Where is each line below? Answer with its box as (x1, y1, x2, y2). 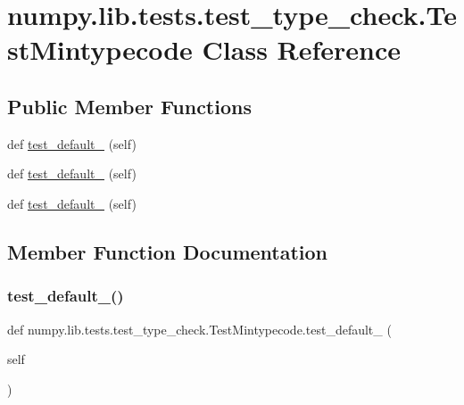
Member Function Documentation (7, 237, 328, 265)
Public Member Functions (7, 92, 252, 120)
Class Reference (202, 31, 402, 68)
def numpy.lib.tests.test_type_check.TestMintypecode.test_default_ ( (7, 319, 392, 338)
